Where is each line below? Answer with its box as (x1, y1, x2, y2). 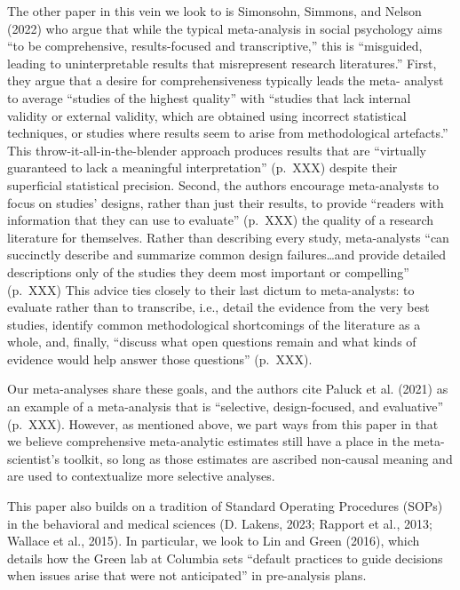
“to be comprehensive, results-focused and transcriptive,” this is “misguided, (7, 36, 423, 55)
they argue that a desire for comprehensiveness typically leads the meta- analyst (7, 71, 444, 90)
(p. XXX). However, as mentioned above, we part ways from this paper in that (7, 414, 439, 433)
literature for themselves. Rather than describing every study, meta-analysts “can (7, 227, 449, 246)
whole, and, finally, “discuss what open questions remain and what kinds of (7, 332, 416, 351)
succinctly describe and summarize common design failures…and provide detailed (7, 245, 447, 264)
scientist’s (7, 449, 59, 467)
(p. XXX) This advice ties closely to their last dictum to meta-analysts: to (7, 280, 415, 299)
